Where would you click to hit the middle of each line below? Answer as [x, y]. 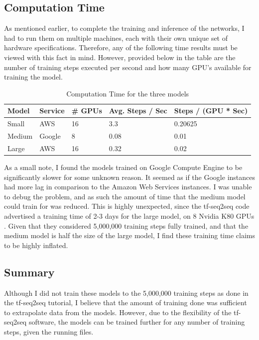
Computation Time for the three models [128, 93]
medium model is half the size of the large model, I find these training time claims [129, 235]
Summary [29, 272]
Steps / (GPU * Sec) [211, 111]
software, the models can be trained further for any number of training [137, 322]
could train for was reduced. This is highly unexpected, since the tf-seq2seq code [127, 206]
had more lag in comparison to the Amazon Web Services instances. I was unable [128, 187]
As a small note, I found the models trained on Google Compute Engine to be [123, 167]
